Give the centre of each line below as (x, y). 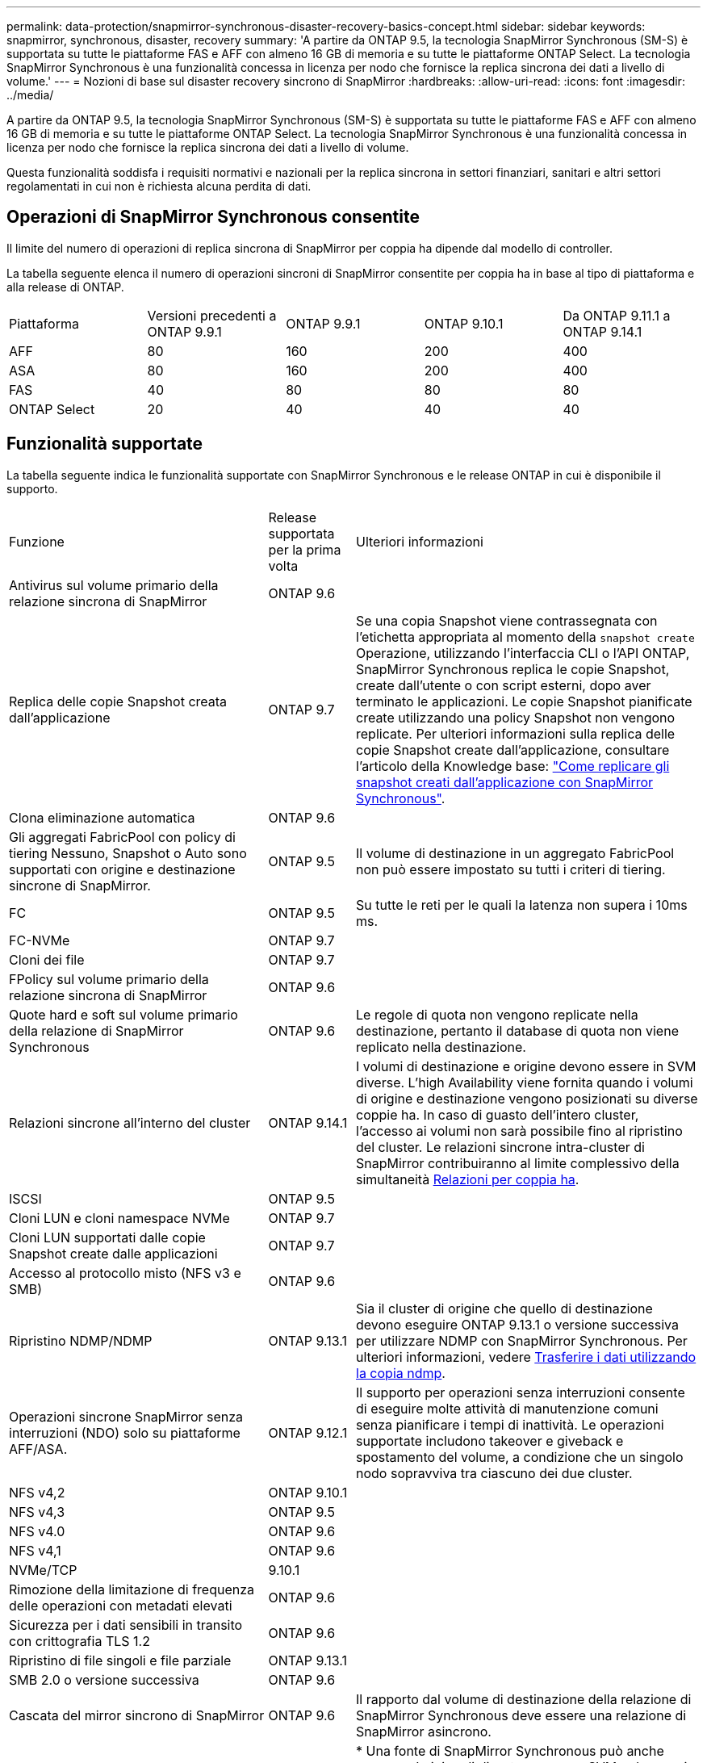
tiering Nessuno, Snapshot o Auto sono (128, 853)
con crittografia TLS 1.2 (79, 1641)
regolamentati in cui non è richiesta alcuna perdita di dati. (159, 186)
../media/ (30, 95)
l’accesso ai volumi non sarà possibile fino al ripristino (519, 1131)
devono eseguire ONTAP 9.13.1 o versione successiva (517, 1324)
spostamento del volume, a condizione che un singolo (520, 1457)
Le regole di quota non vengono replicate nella (497, 1014)
